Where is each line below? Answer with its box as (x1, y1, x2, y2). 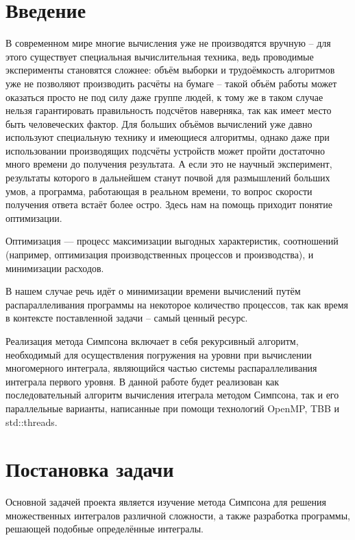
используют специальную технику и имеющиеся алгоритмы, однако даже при (5, 130, 330, 144)
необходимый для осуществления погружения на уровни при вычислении (5, 347, 312, 361)
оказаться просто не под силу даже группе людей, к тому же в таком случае (5, 89, 323, 104)
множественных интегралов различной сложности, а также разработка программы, (5, 508, 350, 522)
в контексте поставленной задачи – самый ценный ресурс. (5, 311, 248, 325)
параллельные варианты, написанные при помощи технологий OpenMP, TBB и (5, 401, 340, 415)
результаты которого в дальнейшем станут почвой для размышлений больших (5, 170, 330, 185)
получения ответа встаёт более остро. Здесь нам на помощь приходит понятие (5, 197, 332, 212)
